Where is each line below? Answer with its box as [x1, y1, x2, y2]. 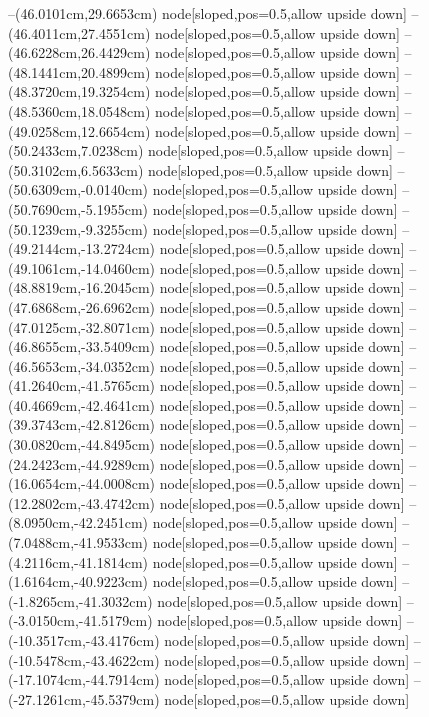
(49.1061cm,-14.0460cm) [8, 257, 155, 278]
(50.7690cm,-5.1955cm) [8, 198, 148, 219]
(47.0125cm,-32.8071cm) [8, 316, 155, 337]
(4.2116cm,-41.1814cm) [8, 551, 148, 572]
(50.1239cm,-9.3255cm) [8, 218, 148, 239]
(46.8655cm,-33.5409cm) [8, 336, 155, 357]
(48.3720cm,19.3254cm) [8, 81, 151, 102]
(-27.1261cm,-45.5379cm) [8, 688, 160, 709]
